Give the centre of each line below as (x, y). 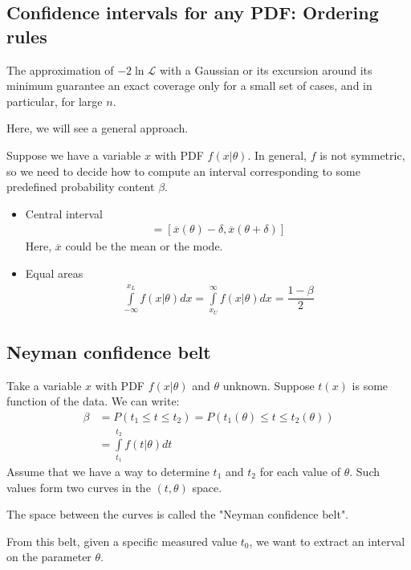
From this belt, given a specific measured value (122, 541)
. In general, (277, 155)
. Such (364, 471)
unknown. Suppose (269, 385)
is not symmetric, (362, 155)
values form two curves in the (79, 487)
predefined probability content (81, 187)
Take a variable (44, 385)
